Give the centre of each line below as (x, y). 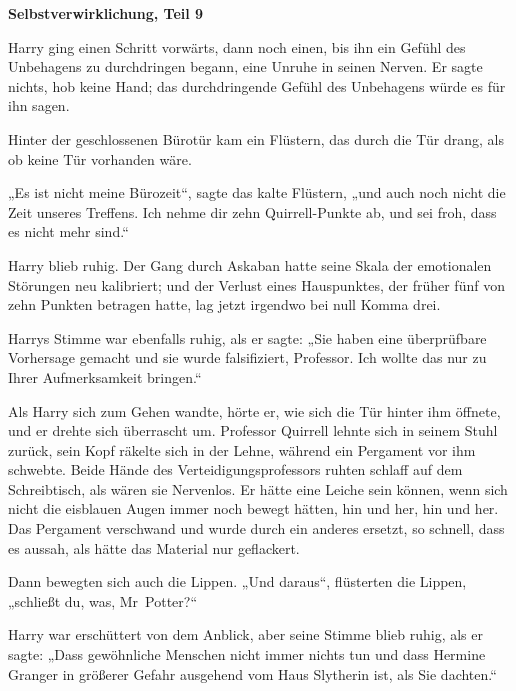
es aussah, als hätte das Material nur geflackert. (154, 547)
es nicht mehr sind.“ (68, 231)
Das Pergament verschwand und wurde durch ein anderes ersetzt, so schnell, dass (256, 528)
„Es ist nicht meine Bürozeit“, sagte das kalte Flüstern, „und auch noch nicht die (257, 192)
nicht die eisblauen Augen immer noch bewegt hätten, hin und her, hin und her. (253, 508)
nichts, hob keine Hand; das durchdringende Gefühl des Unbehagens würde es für (257, 85)
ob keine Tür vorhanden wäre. (100, 158)
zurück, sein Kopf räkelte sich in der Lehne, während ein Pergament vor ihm (242, 449)
